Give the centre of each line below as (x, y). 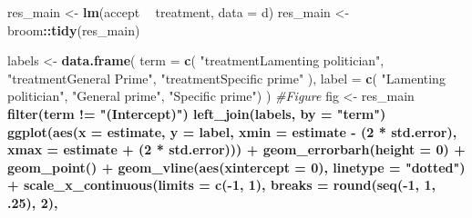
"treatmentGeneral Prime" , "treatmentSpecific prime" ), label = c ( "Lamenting (226, 78)
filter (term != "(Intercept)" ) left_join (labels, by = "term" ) (197, 113)
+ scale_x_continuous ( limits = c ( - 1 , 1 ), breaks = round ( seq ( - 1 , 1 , (221, 185)
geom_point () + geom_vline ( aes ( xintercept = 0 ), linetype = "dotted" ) (236, 167)
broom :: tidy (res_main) (74, 30)
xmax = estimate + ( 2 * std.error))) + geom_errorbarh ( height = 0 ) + (236, 149)
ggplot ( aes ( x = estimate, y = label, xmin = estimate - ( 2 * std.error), (232, 131)
